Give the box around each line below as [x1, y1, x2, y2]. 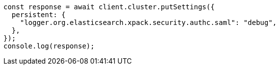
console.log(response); [3, 42, 95, 50]
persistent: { [11, 11, 66, 19]
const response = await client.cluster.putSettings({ [3, 3, 215, 11]
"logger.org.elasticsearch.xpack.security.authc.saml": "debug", [20, 19, 277, 26]
